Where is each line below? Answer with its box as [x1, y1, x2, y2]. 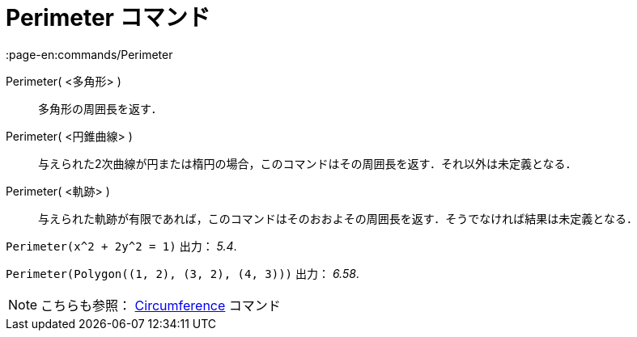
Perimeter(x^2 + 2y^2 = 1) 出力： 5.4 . [6, 238, 237, 253]
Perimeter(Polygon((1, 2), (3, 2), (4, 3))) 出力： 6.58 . [6, 266, 359, 280]
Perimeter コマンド [6, 4, 210, 32]
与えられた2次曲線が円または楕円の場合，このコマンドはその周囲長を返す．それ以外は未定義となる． [38, 156, 577, 171]
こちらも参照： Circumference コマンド [40, 297, 281, 314]
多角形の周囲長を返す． [38, 101, 163, 116]
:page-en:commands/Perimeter [6, 47, 173, 61]
